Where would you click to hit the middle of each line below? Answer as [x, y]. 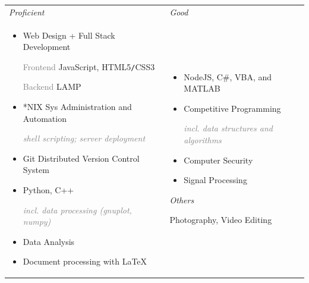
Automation [45, 118]
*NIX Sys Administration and [77, 107]
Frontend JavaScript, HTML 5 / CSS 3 [89, 66]
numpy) [37, 221]
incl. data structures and [228, 128]
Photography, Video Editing [221, 220]
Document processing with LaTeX [85, 261]
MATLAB [202, 88]
